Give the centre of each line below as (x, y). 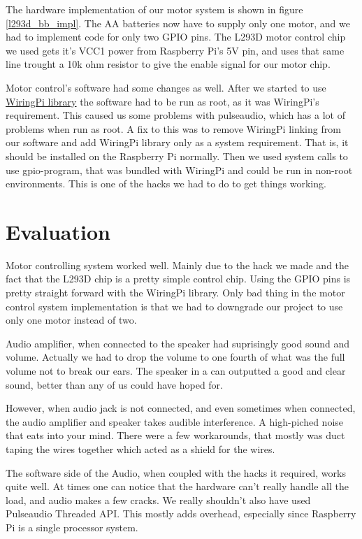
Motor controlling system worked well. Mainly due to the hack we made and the (178, 265)
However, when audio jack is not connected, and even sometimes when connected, (181, 408)
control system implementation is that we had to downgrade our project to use (174, 306)
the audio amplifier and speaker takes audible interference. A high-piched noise (175, 421)
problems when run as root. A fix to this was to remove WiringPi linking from (173, 128)
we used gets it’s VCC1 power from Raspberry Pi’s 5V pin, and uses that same (175, 50)
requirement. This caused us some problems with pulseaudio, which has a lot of (175, 115)
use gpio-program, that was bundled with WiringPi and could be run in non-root (179, 170)
